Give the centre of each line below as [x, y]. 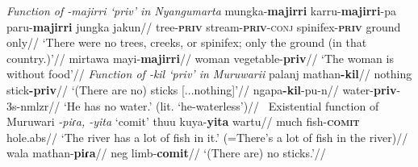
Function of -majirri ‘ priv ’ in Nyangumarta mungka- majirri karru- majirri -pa [201, 10]
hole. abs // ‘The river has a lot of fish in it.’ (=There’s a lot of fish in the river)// [207, 137]
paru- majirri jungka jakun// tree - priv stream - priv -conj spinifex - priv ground [204, 26]
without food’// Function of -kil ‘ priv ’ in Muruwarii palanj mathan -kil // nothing [209, 74]
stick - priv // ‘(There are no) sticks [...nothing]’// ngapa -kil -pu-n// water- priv [202, 89]
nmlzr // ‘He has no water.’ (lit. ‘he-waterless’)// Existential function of [200, 105]
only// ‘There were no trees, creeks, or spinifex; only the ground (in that [187, 42]
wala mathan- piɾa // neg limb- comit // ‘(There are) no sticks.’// [166, 153]
